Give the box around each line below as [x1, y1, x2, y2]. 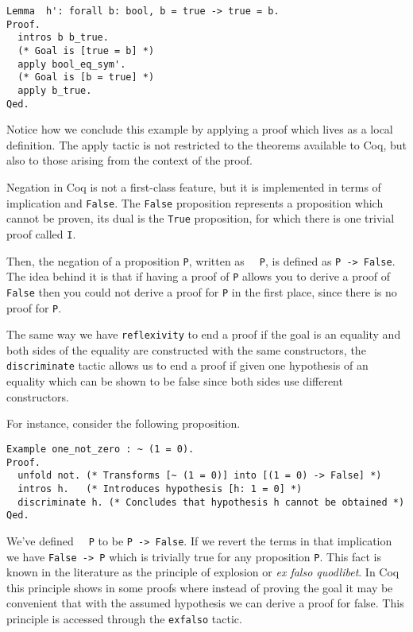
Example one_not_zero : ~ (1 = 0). [6, 443, 195, 455]
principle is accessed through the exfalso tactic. [6, 610, 242, 626]
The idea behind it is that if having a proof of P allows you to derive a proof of [6, 268, 391, 285]
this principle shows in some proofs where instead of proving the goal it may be [6, 579, 393, 595]
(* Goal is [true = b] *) [17, 45, 155, 56]
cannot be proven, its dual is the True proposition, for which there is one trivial [6, 210, 395, 227]
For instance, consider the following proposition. [6, 415, 241, 432]
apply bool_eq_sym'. [17, 58, 126, 70]
